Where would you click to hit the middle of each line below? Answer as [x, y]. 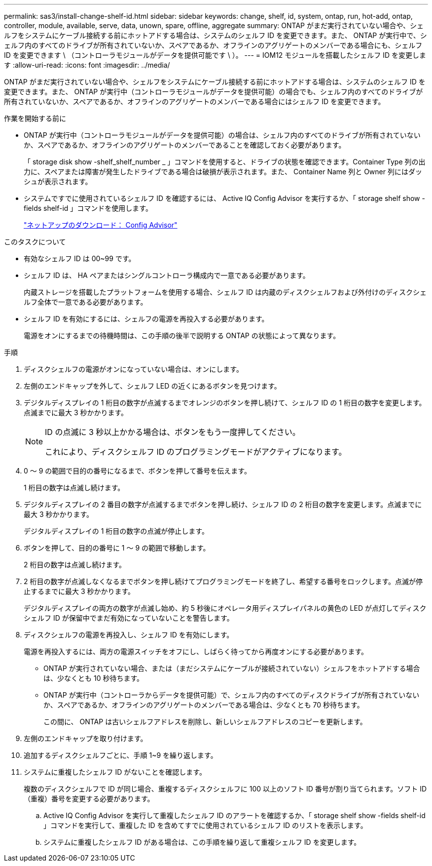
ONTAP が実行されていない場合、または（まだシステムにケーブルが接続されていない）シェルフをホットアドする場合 [232, 668]
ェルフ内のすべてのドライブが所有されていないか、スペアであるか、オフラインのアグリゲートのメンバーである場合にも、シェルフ [213, 45]
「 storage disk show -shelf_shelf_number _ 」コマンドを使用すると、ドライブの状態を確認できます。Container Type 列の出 [225, 162]
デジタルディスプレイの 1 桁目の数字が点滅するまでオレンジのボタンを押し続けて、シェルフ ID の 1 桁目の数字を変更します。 [225, 403]
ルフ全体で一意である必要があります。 [86, 302]
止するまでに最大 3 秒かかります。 [79, 591]
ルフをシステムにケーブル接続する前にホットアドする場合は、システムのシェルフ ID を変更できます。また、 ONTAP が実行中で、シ [216, 35]
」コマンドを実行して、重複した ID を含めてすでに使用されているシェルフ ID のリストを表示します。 [205, 825]
